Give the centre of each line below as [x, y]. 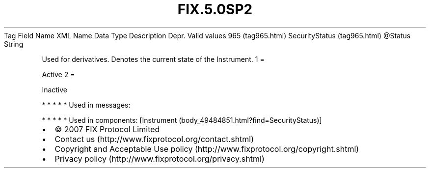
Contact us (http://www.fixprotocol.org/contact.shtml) [154, 139]
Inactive [55, 89]
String [14, 44]
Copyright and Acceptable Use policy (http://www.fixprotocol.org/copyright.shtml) [207, 149]
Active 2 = [58, 74]
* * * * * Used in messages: [86, 105]
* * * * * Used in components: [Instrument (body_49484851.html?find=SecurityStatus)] [182, 120]
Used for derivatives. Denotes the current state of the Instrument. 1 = [153, 59]
